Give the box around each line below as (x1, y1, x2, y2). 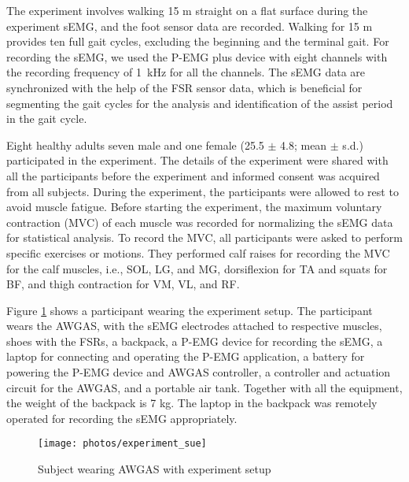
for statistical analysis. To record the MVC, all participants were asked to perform (6, 229, 403, 246)
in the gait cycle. (6, 110, 87, 127)
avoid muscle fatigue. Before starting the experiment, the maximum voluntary (6, 198, 382, 215)
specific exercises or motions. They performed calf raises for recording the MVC (6, 244, 390, 261)
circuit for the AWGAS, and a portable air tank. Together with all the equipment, (6, 379, 403, 395)
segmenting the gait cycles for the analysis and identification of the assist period (6, 95, 393, 111)
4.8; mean (280, 136, 327, 153)
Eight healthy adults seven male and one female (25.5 (6, 136, 264, 153)
